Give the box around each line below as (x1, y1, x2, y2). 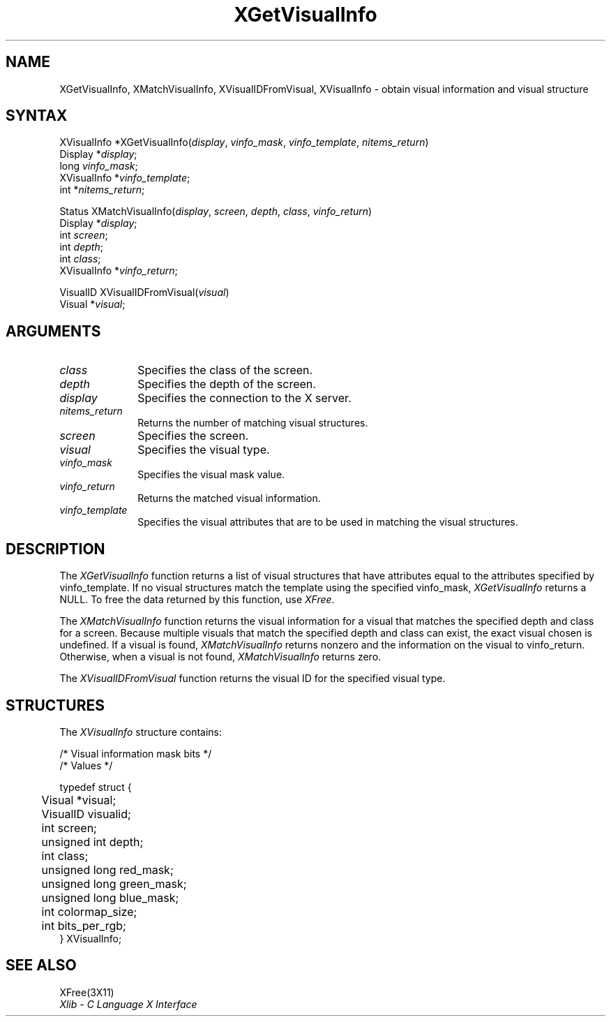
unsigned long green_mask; (41, 876, 187, 891)
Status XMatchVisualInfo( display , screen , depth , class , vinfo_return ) (59, 205, 372, 218)
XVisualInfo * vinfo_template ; (59, 172, 190, 184)
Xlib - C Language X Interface (59, 998, 197, 1010)
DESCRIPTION (6, 540, 105, 558)
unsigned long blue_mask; (41, 890, 179, 905)
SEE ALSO (6, 956, 77, 975)
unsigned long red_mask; (41, 862, 174, 877)
